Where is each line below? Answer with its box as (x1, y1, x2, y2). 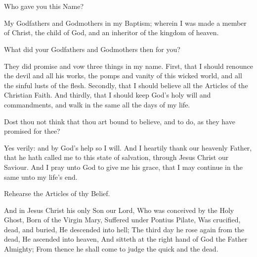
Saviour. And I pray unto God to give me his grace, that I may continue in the (4, 161, 243, 172)
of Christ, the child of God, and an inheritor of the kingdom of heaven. (4, 27, 219, 38)
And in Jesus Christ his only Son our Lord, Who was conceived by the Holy (4, 205, 234, 215)
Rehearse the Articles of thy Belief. (4, 188, 110, 199)
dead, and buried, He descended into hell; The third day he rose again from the (4, 224, 245, 234)
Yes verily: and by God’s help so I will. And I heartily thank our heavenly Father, (4, 142, 252, 153)
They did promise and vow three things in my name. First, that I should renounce (4, 60, 253, 71)
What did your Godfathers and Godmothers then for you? (4, 44, 180, 54)
